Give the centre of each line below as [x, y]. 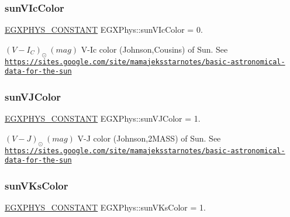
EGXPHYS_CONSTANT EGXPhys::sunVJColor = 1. [103, 118]
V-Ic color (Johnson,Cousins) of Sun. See [154, 49]
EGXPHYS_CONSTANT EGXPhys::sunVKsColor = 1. [105, 207]
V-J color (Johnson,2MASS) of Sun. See [149, 138]
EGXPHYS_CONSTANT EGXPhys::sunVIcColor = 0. [104, 30]
